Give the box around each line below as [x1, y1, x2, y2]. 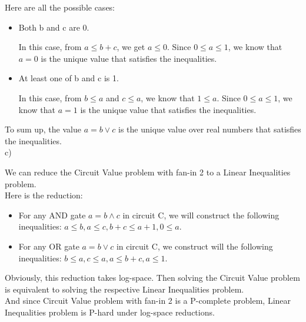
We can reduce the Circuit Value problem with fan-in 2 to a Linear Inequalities [5, 165, 291, 178]
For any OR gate [18, 240, 79, 252]
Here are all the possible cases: [5, 1, 115, 13]
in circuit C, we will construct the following [122, 208, 280, 221]
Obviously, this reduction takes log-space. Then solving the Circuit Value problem [5, 271, 300, 284]
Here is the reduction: [5, 189, 83, 201]
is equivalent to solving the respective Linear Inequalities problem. [5, 283, 244, 295]
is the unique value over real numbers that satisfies [118, 123, 301, 135]
